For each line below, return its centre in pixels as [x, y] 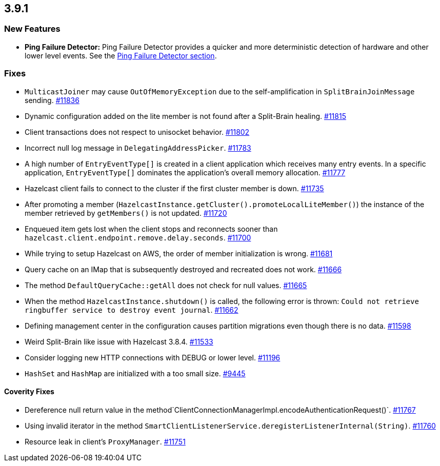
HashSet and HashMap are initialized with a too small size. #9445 [135, 373]
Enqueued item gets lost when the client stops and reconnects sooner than [151, 229]
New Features [32, 29]
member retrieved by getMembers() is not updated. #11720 [126, 213]
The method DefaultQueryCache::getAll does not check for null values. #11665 [166, 285]
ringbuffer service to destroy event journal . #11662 [132, 310]
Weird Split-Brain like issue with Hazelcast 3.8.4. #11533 [119, 341]
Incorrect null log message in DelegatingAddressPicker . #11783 [138, 148]
